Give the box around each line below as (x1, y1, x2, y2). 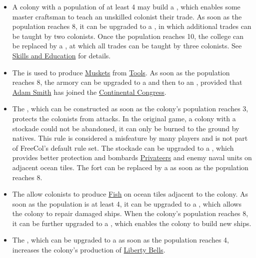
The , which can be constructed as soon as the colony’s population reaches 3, (12, 103, 248, 114)
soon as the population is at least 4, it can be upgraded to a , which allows (12, 198, 241, 209)
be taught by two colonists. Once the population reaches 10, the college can (12, 30, 244, 41)
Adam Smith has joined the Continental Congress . (12, 86, 166, 97)
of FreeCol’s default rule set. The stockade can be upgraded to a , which (12, 142, 234, 153)
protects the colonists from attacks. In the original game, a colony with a (12, 113, 236, 123)
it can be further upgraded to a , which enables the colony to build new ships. (12, 218, 251, 228)
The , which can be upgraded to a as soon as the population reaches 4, (12, 235, 229, 245)
